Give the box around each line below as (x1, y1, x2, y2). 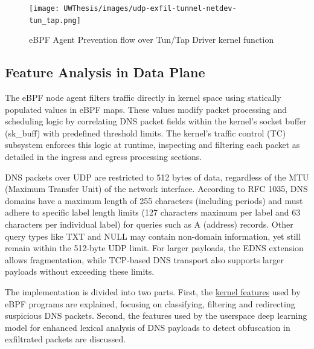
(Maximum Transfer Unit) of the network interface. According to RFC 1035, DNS (5, 182, 308, 195)
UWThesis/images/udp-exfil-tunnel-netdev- (63, 4, 237, 13)
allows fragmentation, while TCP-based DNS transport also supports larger (5, 253, 284, 266)
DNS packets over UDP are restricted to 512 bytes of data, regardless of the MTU (5, 170, 309, 183)
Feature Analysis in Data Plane (5, 63, 205, 82)
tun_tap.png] (29, 16, 81, 25)
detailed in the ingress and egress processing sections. (5, 150, 202, 163)
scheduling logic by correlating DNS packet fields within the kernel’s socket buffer (5, 115, 307, 127)
